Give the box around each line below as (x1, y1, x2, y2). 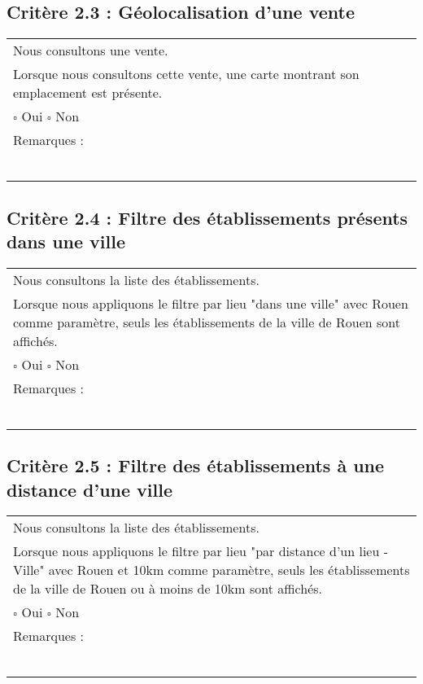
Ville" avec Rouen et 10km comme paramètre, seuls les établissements (13, 560, 410, 580)
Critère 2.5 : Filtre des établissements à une (7, 453, 385, 478)
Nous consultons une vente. (13, 41, 168, 60)
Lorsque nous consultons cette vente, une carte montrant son (13, 64, 360, 84)
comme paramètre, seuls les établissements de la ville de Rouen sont (13, 312, 400, 331)
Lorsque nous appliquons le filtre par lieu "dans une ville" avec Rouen (13, 293, 408, 313)
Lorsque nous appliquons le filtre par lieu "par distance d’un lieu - (13, 541, 389, 561)
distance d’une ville (7, 476, 173, 502)
